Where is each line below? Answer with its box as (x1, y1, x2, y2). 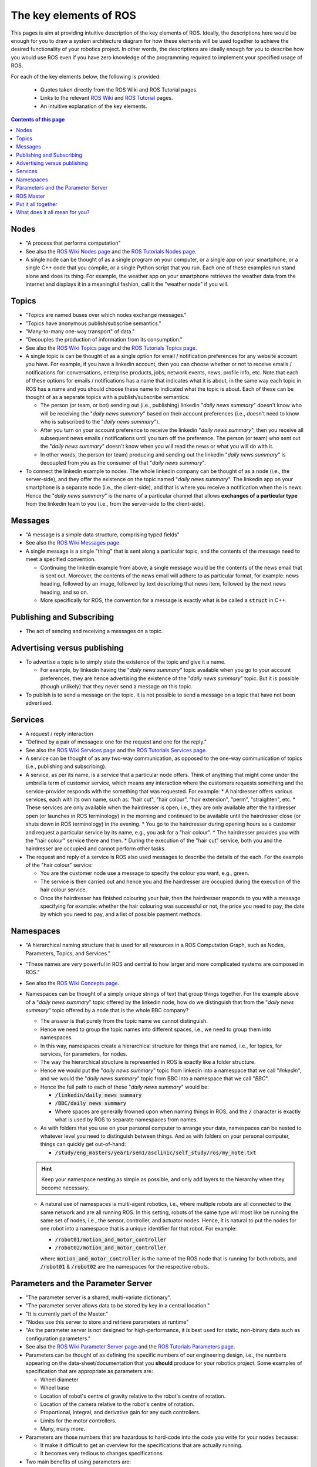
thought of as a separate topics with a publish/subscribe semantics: (25, 394, 190, 401)
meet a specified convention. (25, 556, 96, 563)
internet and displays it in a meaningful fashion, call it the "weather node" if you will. (25, 280, 229, 288)
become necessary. (41, 1184, 89, 1191)
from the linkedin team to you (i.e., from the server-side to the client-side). (25, 501, 205, 508)
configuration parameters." (25, 1335, 91, 1342)
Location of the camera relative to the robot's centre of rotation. (40, 1400, 195, 1408)
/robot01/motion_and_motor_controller (55, 1236, 167, 1243)
